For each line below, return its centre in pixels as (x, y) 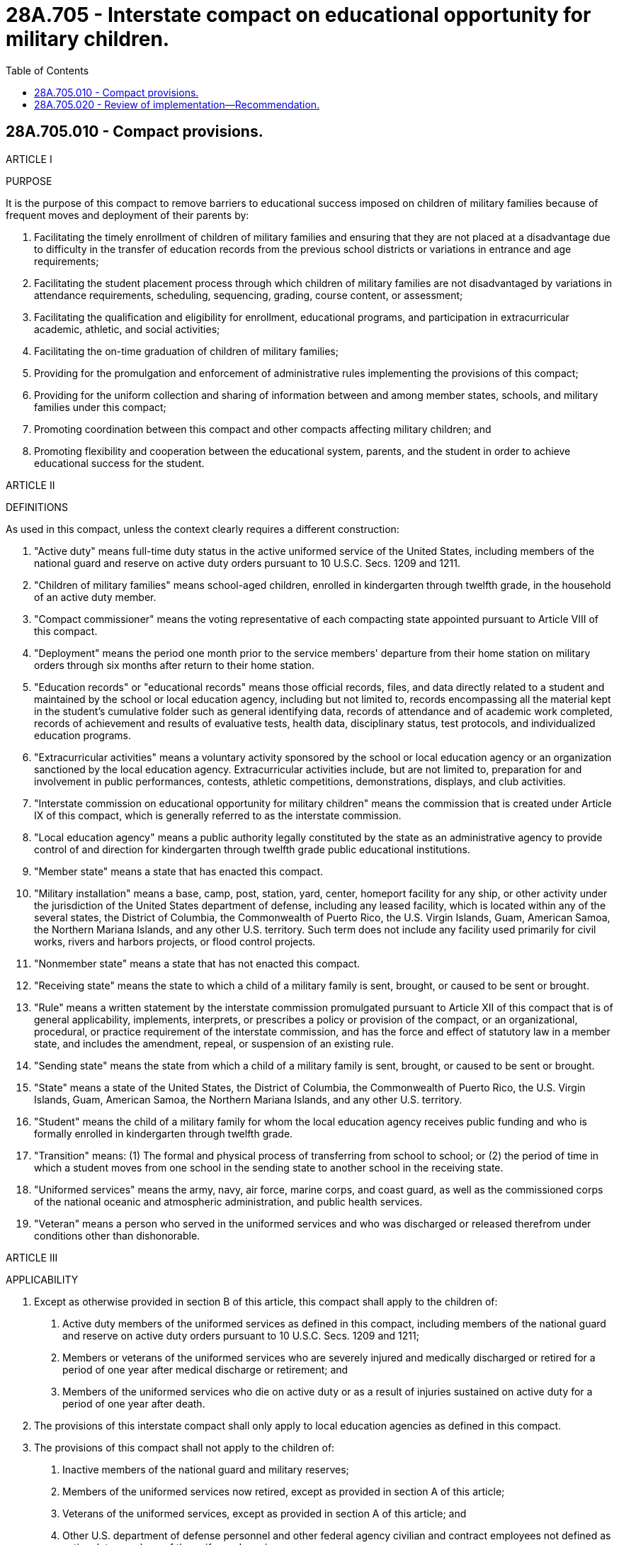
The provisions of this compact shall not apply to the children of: (184, 1447)
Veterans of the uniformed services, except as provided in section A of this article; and (265, 1513)
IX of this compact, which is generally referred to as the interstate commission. (218, 815)
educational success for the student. (119, 463)
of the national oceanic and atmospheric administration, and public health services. (228, 1201)
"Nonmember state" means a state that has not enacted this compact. (197, 963)
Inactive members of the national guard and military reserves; (206, 1469)
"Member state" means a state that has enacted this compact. (179, 871)
